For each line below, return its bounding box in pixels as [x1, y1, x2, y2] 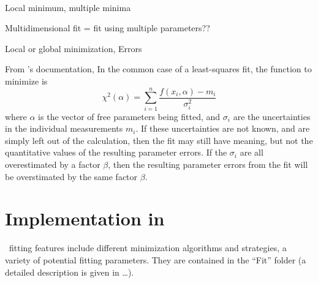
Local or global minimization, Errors [5, 42, 142, 55]
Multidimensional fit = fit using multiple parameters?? [5, 21, 210, 34]
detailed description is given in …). [5, 265, 134, 278]
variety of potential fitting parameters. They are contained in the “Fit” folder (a [5, 253, 306, 266]
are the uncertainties [233, 110, 311, 123]
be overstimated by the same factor [5, 170, 138, 183]
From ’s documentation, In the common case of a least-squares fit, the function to [5, 62, 312, 75]
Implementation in [5, 206, 165, 231]
